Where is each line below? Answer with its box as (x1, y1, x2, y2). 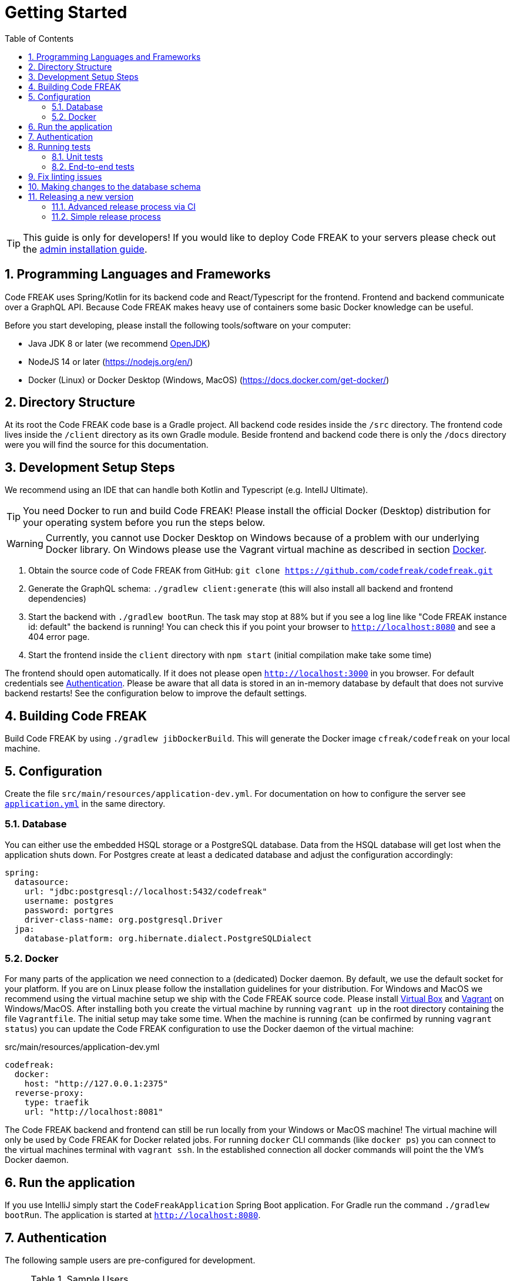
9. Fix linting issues (28, 171, 102, 182)
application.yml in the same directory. (5, 798, 166, 809)
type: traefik (24, 1098, 89, 1108)
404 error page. (28, 632, 90, 642)
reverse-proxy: (14, 1088, 84, 1098)
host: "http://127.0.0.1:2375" (24, 1079, 169, 1089)
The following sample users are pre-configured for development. (5, 1255, 256, 1266)
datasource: (14, 877, 69, 887)
